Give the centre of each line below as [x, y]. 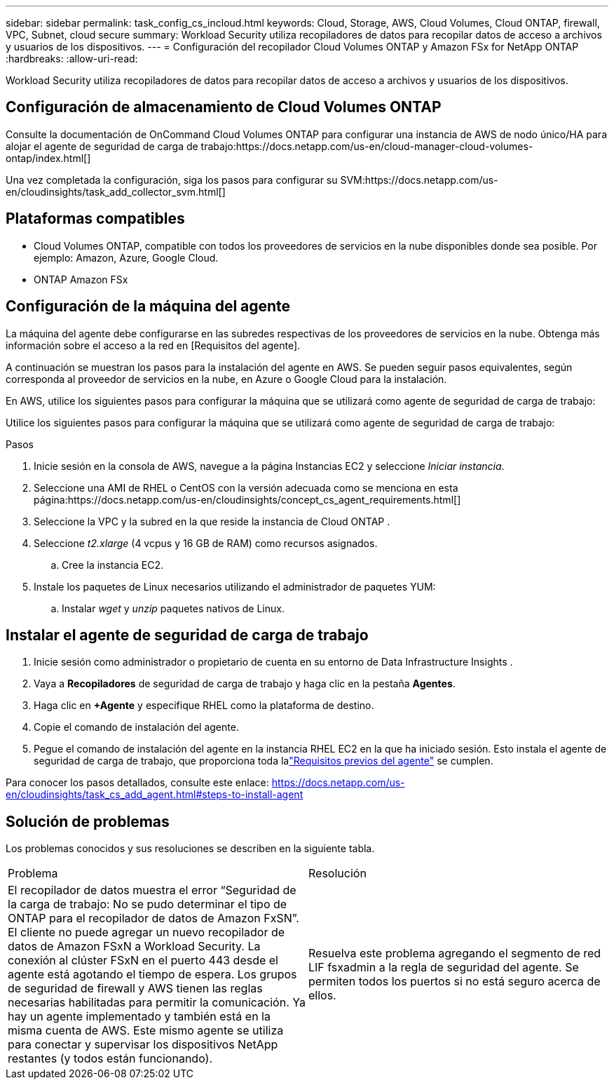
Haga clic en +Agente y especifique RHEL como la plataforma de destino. [204, 706]
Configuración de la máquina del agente [148, 306]
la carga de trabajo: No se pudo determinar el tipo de [148, 904]
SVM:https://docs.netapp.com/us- [419, 180]
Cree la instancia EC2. [112, 565]
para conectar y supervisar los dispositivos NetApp [143, 1045]
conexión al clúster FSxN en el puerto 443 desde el [143, 961]
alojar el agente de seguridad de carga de [102, 146]
